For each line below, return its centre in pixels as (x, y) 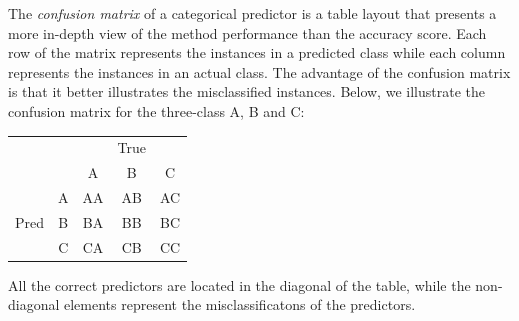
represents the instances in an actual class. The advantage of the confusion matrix (259, 71)
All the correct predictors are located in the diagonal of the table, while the (239, 284)
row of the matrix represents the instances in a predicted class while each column (257, 52)
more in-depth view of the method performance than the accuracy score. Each (247, 32)
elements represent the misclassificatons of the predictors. (240, 304)
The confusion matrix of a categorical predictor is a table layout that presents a (252, 13)
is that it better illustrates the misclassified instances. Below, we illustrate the (246, 91)
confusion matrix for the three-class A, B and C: (156, 110)
